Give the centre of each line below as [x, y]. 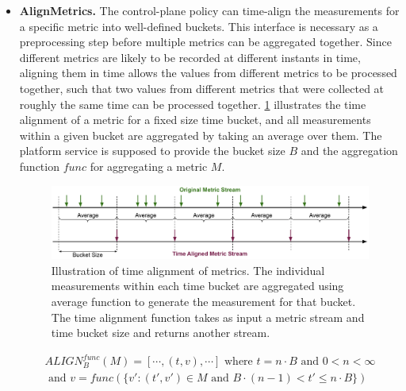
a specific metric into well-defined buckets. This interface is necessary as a [199, 26]
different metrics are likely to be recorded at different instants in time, [190, 57]
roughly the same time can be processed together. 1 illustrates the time [193, 104]
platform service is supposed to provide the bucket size [152, 151]
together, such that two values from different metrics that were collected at [202, 88]
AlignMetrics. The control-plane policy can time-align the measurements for [209, 10]
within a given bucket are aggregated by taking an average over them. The [201, 135]
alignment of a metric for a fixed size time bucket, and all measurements [195, 120]
